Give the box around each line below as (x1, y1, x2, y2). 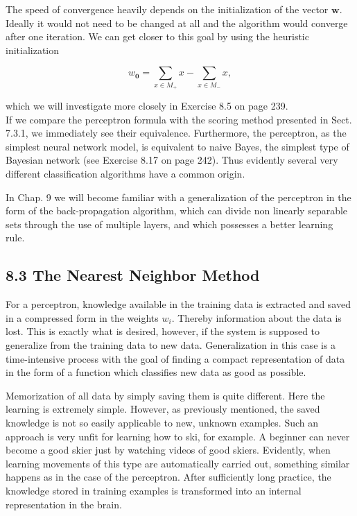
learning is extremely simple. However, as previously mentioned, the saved (6, 402, 320, 416)
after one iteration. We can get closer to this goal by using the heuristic (6, 29, 309, 44)
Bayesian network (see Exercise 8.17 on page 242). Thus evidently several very (6, 153, 338, 167)
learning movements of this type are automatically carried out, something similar (6, 456, 350, 470)
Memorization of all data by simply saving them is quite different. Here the (6, 388, 325, 402)
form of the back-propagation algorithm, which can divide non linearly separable (6, 203, 348, 218)
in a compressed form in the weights (6, 310, 159, 325)
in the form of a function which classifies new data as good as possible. (6, 365, 306, 379)
